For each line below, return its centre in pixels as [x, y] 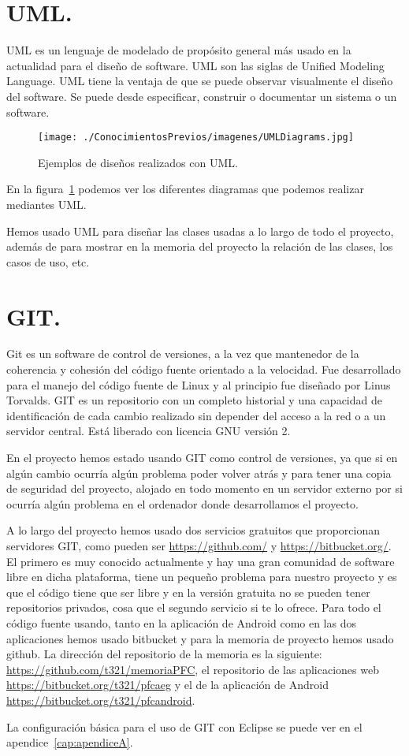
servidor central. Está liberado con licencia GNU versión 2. [149, 431]
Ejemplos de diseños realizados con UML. [138, 162]
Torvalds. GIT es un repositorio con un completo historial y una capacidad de [194, 400]
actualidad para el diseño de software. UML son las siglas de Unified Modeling [195, 65]
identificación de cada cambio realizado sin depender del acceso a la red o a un [196, 415]
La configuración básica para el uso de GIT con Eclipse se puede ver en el [184, 726]
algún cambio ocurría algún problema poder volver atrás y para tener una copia [199, 473]
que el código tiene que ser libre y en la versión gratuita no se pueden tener [188, 592]
